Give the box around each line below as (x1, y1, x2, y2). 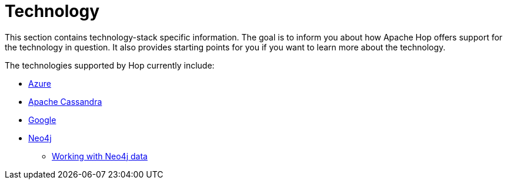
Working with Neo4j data (52, 151, 148, 161)
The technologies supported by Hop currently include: (5, 60, 215, 70)
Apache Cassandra (28, 96, 102, 107)
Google (28, 114, 56, 125)
